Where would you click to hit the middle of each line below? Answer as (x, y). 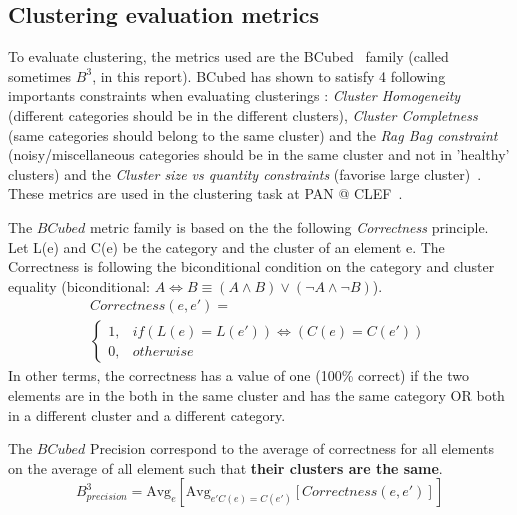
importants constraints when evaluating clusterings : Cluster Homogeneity (234, 95)
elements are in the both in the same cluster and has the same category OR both (256, 394)
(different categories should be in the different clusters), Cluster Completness (243, 114)
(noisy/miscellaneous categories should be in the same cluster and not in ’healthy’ (259, 154)
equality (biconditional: (79, 285)
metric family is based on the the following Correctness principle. (289, 226)
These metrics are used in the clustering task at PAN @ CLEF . (205, 193)
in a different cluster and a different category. (147, 414)
